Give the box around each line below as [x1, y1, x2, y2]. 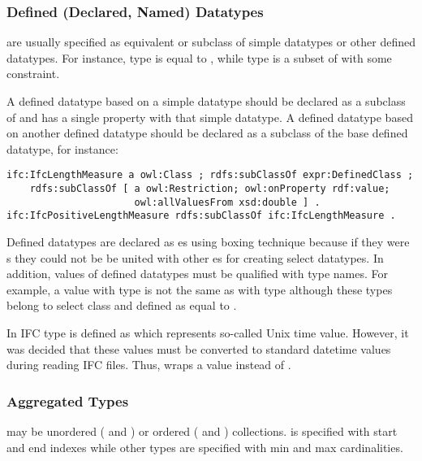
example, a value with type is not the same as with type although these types [6, 281, 393, 298]
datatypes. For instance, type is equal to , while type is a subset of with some [6, 49, 392, 66]
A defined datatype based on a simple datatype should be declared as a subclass [6, 93, 406, 109]
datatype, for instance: [6, 140, 118, 157]
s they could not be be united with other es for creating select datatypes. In [6, 249, 384, 266]
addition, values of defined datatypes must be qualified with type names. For [6, 265, 388, 282]
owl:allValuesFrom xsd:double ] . [134, 196, 321, 208]
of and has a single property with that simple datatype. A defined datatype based [6, 108, 413, 125]
